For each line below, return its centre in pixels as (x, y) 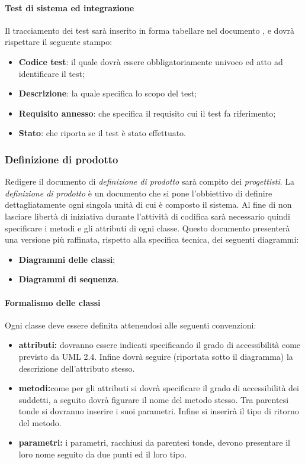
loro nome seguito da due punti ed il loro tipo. (103, 454)
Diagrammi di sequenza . (69, 279)
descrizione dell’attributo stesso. (77, 368)
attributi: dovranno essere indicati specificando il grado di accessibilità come (160, 345)
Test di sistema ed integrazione (70, 7)
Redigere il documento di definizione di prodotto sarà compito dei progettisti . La (150, 181)
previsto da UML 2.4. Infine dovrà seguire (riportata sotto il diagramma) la (156, 356)
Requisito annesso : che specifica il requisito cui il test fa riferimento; (147, 113)
